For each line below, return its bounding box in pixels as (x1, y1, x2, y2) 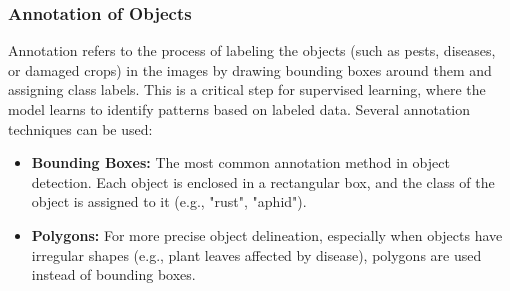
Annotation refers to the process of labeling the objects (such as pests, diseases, (8, 40, 496, 61)
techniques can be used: (8, 118, 153, 139)
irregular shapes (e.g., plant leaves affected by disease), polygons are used (31, 244, 482, 265)
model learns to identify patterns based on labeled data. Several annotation (8, 99, 470, 119)
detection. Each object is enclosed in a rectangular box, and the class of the (31, 171, 495, 192)
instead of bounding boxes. (31, 264, 196, 285)
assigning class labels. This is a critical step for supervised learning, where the (8, 79, 486, 100)
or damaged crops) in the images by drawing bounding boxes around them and (8, 59, 492, 80)
